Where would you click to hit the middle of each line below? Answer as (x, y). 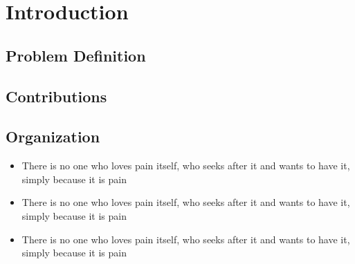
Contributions (56, 96)
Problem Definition (76, 55)
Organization (53, 136)
